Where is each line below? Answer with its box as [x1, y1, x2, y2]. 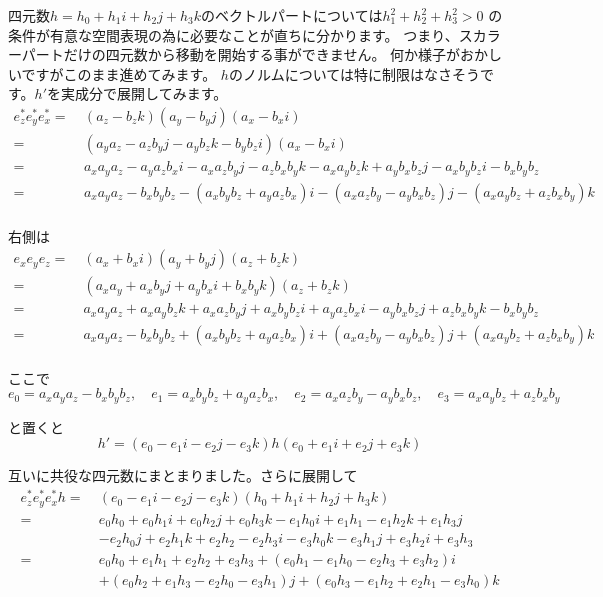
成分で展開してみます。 [75, 83, 228, 104]
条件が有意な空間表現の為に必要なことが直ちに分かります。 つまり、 [8, 24, 459, 45]
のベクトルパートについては [201, 5, 383, 25]
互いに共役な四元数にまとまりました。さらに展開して [8, 465, 358, 486]
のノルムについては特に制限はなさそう [228, 63, 480, 84]
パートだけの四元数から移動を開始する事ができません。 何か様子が [21, 44, 461, 65]
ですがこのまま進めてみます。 [21, 63, 217, 84]
